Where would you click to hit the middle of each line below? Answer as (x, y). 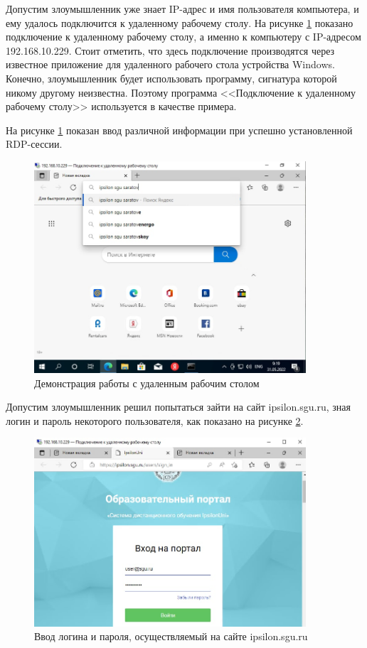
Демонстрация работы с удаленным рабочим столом (147, 383)
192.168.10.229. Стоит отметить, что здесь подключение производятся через (170, 50)
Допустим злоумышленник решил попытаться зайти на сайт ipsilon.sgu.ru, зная (178, 407)
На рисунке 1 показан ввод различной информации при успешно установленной (179, 130)
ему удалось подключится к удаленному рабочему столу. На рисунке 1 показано (180, 22)
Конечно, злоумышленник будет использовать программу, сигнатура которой (171, 78)
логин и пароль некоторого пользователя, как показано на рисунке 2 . (155, 420)
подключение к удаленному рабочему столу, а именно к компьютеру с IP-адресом (183, 37)
